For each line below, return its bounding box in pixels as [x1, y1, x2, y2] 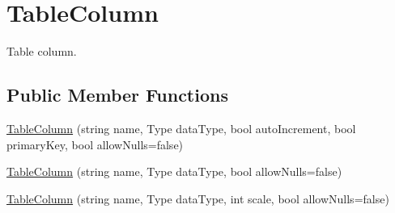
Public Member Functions [6, 82, 228, 107]
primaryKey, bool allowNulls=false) [6, 136, 184, 152]
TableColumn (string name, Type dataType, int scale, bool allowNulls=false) [6, 190, 389, 207]
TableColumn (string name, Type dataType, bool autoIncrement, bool [6, 119, 356, 136]
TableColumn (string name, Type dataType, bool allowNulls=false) [6, 163, 342, 180]
